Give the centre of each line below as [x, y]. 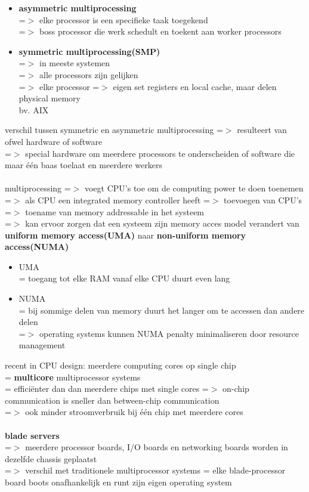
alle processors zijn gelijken [89, 74]
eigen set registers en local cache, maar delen [195, 86]
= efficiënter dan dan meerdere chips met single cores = [107, 389]
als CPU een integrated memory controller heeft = [118, 199]
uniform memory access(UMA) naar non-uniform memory [126, 235]
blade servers [32, 435]
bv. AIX [34, 109]
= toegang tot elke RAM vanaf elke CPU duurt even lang [124, 278]
